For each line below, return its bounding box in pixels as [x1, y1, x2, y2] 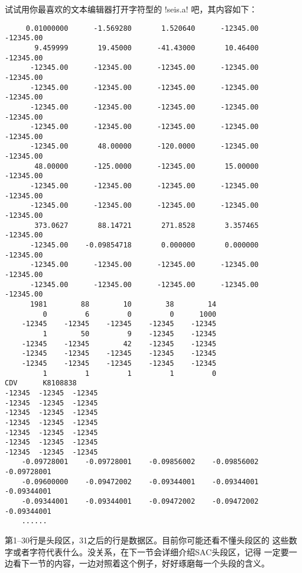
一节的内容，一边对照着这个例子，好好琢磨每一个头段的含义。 [29, 557, 269, 569]
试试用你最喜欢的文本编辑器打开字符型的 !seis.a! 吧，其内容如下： [5, 3, 258, 15]
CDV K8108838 [5, 379, 77, 388]
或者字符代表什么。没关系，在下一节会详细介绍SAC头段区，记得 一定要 [12, 545, 289, 558]
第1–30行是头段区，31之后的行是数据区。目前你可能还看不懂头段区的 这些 [5, 534, 289, 546]
